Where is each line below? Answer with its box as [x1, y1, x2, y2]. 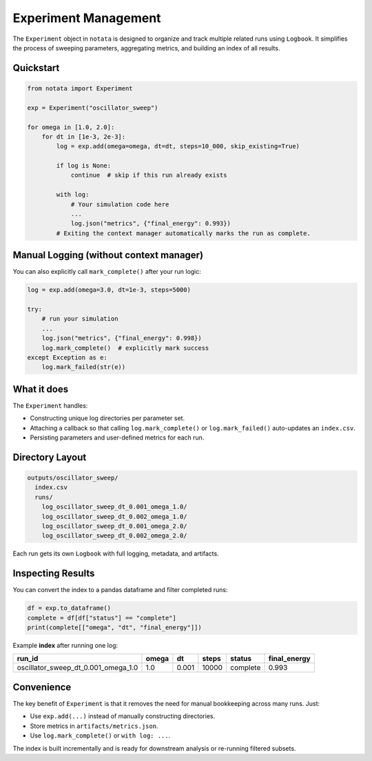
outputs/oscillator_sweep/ [27, 474, 118, 482]
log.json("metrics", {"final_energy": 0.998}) [41, 335, 203, 342]
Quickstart [12, 62, 60, 74]
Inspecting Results [12, 568, 95, 580]
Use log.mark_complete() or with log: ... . [30, 731, 171, 740]
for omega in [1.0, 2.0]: [27, 123, 115, 131]
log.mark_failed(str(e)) [41, 363, 126, 371]
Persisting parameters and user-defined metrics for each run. [30, 433, 205, 442]
